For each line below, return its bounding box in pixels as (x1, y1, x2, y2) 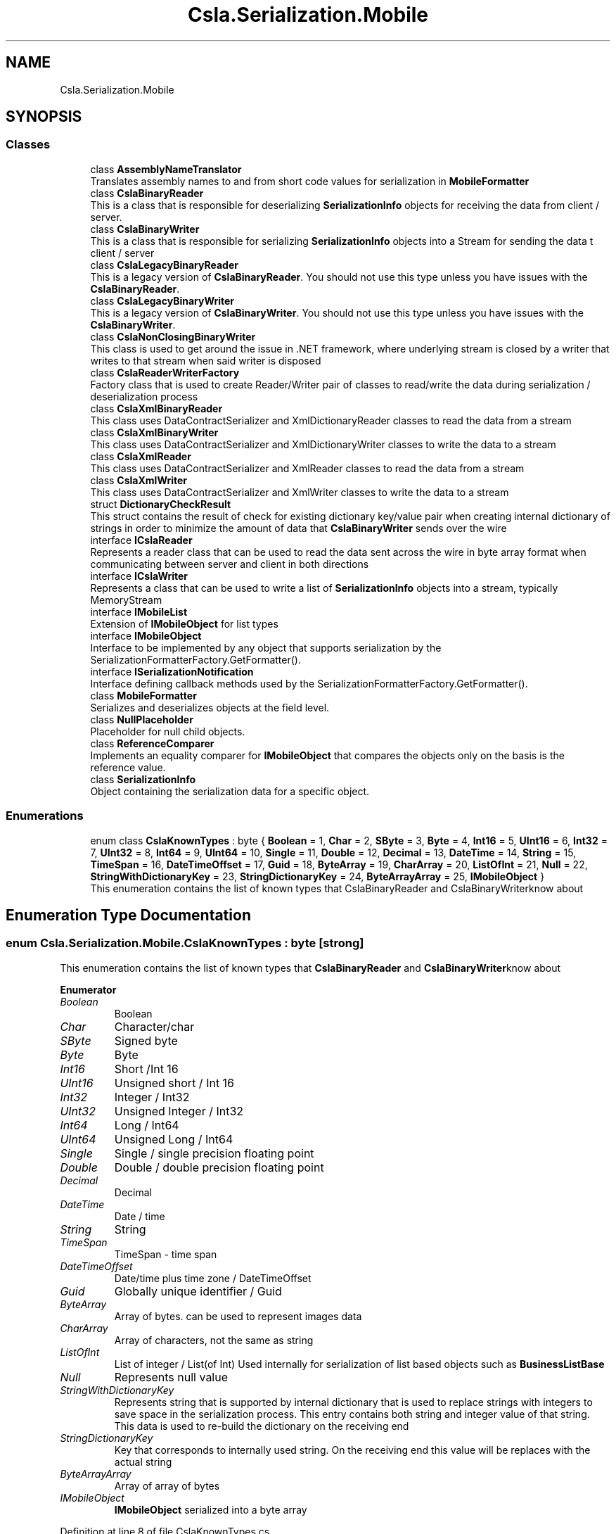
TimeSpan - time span (114, 1248, 217, 1260)
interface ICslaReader (90, 533, 193, 546)
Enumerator (60, 983, 117, 996)
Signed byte (114, 1033, 178, 1048)
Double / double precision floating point (114, 1160, 324, 1174)
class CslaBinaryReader (90, 186, 204, 199)
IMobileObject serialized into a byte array (114, 1503, 307, 1516)
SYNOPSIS (6, 108, 82, 126)
